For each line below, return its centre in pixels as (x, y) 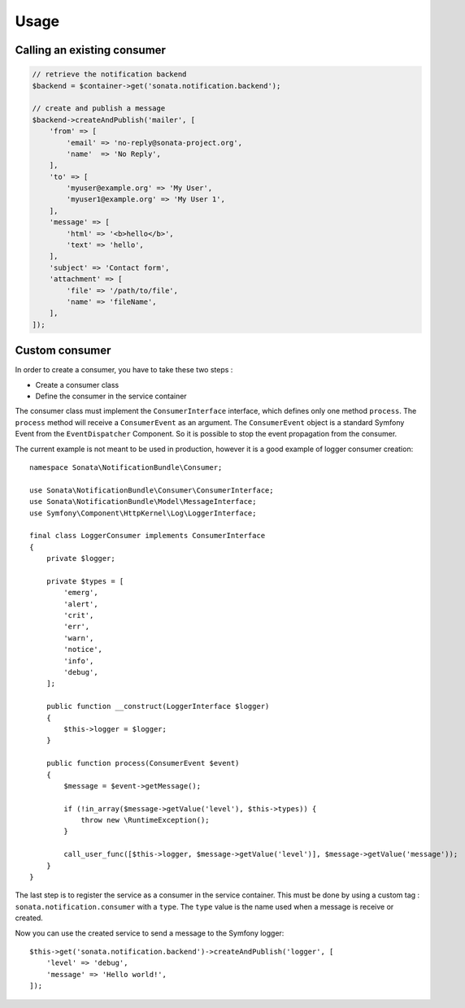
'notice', (83, 650)
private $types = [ (85, 581)
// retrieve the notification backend (109, 74)
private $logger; (80, 558)
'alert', (81, 604)
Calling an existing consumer (91, 50)
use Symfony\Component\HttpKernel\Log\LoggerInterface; (143, 513)
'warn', (79, 638)
